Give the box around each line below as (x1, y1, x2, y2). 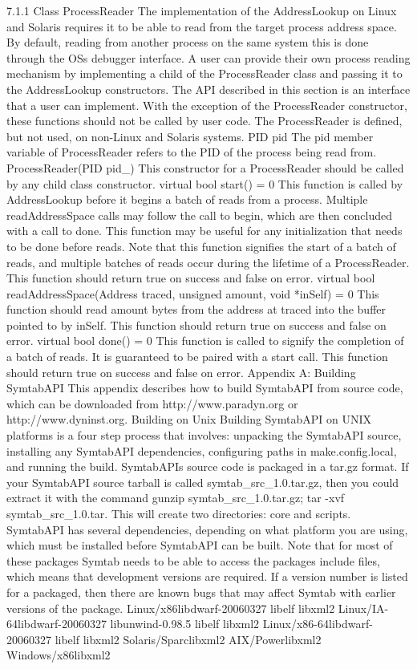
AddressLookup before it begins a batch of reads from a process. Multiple (6, 191, 368, 208)
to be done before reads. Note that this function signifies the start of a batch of (6, 237, 396, 254)
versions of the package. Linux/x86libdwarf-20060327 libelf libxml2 (6, 599, 335, 616)
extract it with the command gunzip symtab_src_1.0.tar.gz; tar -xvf (6, 489, 345, 506)
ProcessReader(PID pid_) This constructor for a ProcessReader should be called (6, 159, 404, 176)
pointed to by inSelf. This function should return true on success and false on (6, 316, 387, 333)
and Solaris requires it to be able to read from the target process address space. (6, 18, 397, 34)
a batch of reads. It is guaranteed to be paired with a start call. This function (6, 348, 388, 365)
